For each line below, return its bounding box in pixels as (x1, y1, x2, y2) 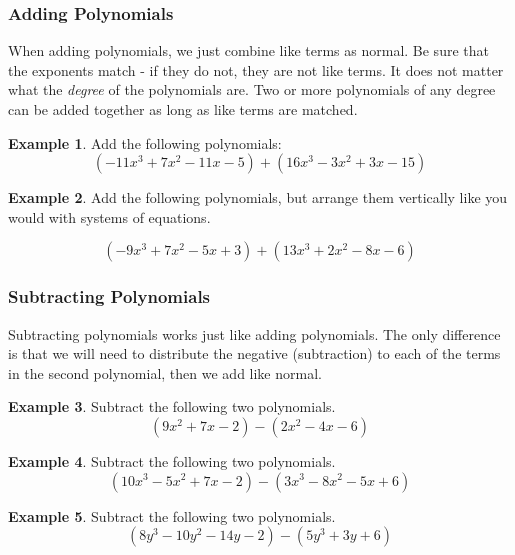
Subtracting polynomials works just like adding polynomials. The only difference (8, 323, 501, 344)
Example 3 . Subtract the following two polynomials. (8, 396, 336, 417)
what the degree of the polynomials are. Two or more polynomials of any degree (8, 79, 496, 100)
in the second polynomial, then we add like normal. (8, 362, 322, 383)
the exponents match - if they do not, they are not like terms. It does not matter (8, 59, 504, 80)
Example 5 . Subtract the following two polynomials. (8, 505, 336, 526)
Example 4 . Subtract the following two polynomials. (8, 450, 336, 471)
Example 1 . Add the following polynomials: (8, 132, 282, 153)
